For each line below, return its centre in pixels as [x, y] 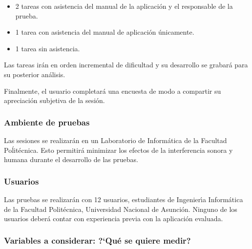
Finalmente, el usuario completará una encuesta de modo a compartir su [113, 91]
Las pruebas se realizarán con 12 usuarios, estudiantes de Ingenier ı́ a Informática [124, 199]
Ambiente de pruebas [47, 122]
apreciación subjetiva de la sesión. [54, 100]
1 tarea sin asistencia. [48, 48]
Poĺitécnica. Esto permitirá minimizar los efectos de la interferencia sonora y [118, 150]
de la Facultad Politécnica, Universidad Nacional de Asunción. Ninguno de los [121, 209]
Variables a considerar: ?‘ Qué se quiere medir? [97, 240]
